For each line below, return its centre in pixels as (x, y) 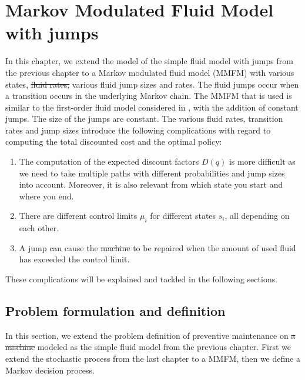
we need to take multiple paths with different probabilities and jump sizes (152, 173)
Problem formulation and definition (115, 311)
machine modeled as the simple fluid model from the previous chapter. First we (148, 347)
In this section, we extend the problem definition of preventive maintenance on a (150, 335)
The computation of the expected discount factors (109, 161)
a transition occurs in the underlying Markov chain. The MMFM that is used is (149, 96)
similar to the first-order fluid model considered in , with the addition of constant (152, 107)
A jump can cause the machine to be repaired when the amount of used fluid (157, 247)
